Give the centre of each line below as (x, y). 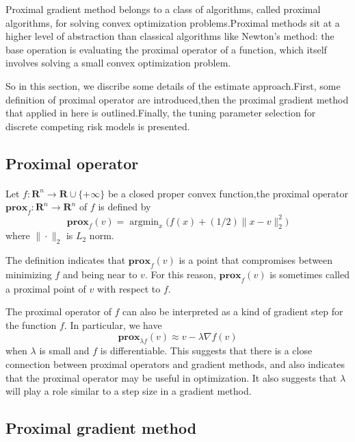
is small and (64, 351)
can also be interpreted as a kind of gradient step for (233, 311)
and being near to (100, 274)
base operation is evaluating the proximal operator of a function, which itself (166, 49)
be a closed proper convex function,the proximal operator (228, 193)
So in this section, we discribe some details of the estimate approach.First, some (173, 85)
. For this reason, (180, 274)
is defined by (124, 207)
